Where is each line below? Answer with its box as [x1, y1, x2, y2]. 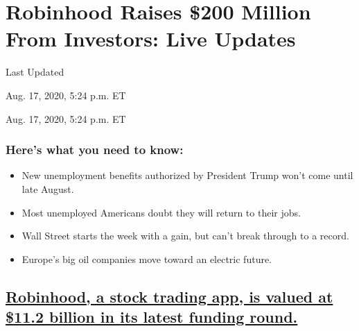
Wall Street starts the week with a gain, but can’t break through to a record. [21, 228, 349, 243]
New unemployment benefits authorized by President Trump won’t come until [21, 168, 353, 183]
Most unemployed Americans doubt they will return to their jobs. [21, 205, 301, 219]
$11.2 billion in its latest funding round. [6, 306, 298, 328]
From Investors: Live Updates [6, 24, 296, 53]
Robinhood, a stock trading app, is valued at [6, 285, 333, 307]
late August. [21, 181, 74, 196]
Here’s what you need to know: [6, 141, 184, 158]
